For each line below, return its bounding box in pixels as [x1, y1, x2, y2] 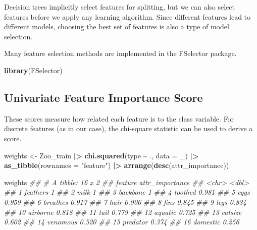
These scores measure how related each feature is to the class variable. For [4, 113, 234, 124]
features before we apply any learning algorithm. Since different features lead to [4, 11, 251, 22]
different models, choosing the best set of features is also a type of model [4, 21, 229, 32]
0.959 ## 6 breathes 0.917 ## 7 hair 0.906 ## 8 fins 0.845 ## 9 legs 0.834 [4, 196, 246, 207]
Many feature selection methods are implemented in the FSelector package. [4, 48, 237, 59]
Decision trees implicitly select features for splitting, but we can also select [4, 2, 235, 12]
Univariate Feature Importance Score [4, 89, 203, 105]
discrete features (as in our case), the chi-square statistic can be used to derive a [4, 123, 253, 134]
